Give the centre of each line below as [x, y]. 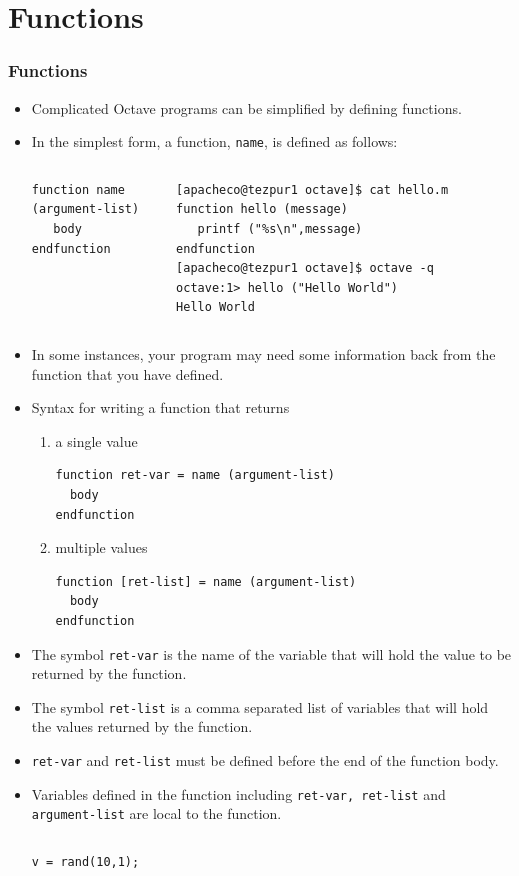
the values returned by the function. [142, 726]
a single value [96, 440]
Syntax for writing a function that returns [160, 407]
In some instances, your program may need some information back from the [263, 354]
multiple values [101, 547]
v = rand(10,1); [85, 862]
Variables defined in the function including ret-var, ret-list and [238, 793]
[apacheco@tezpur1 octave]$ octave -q [305, 268]
